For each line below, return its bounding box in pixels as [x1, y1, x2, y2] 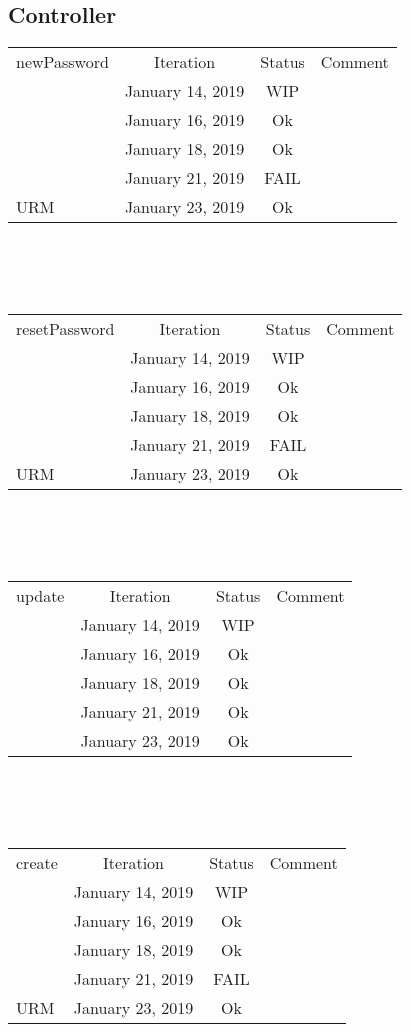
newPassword [16, 50, 109, 74]
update [16, 583, 65, 607]
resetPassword [16, 316, 115, 340]
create [16, 850, 58, 874]
